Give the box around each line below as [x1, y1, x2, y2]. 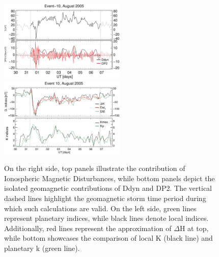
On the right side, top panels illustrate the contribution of [4, 163, 185, 174]
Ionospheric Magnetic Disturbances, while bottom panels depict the [4, 173, 215, 183]
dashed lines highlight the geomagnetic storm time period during [4, 193, 206, 204]
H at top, [179, 222, 209, 233]
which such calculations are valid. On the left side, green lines [4, 203, 197, 213]
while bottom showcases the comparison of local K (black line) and [4, 233, 213, 243]
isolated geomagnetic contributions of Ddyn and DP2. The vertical [4, 183, 212, 193]
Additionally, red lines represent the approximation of [4, 222, 172, 233]
